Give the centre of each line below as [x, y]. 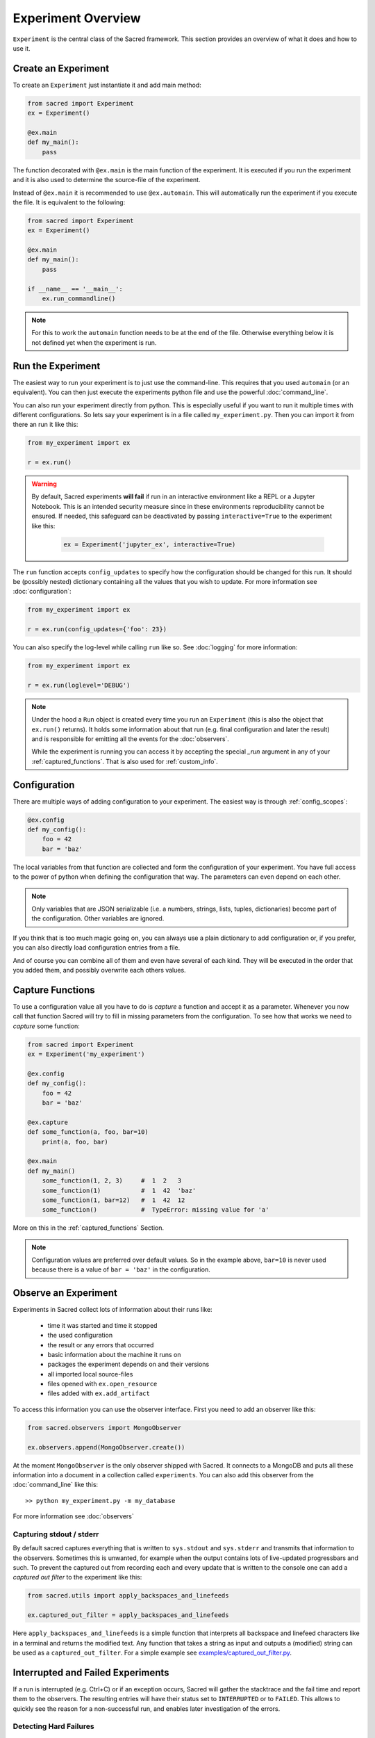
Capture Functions [54, 990]
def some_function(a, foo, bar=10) [88, 1132]
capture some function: [46, 1026]
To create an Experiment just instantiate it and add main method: [107, 85]
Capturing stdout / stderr [56, 1534]
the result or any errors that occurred [101, 1345]
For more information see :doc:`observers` [74, 1516]
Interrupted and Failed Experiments [91, 1672]
